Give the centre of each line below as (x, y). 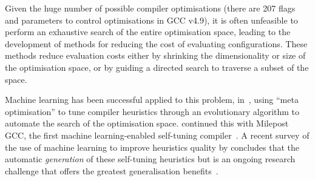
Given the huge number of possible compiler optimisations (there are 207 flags (150, 8)
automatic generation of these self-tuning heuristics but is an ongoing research (150, 159)
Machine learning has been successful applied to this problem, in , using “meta (152, 100)
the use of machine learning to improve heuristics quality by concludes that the (152, 147)
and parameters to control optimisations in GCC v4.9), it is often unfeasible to (151, 20)
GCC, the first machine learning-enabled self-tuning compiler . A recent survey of (157, 135)
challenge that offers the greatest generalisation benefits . (112, 170)
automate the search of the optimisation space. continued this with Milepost (147, 123)
